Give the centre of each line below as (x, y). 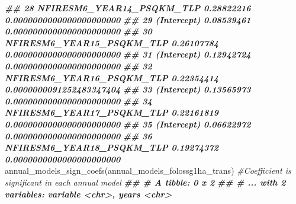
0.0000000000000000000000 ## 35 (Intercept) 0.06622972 (128, 124)
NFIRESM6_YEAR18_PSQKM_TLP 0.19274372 (112, 147)
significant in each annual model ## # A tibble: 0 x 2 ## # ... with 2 (145, 182)
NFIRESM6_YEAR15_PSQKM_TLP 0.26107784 (112, 42)
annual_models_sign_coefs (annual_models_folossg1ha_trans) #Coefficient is (148, 170)
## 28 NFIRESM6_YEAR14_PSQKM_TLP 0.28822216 (128, 8)
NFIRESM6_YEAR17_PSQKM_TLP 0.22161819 (112, 112)
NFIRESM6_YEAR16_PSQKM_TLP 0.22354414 (112, 77)
